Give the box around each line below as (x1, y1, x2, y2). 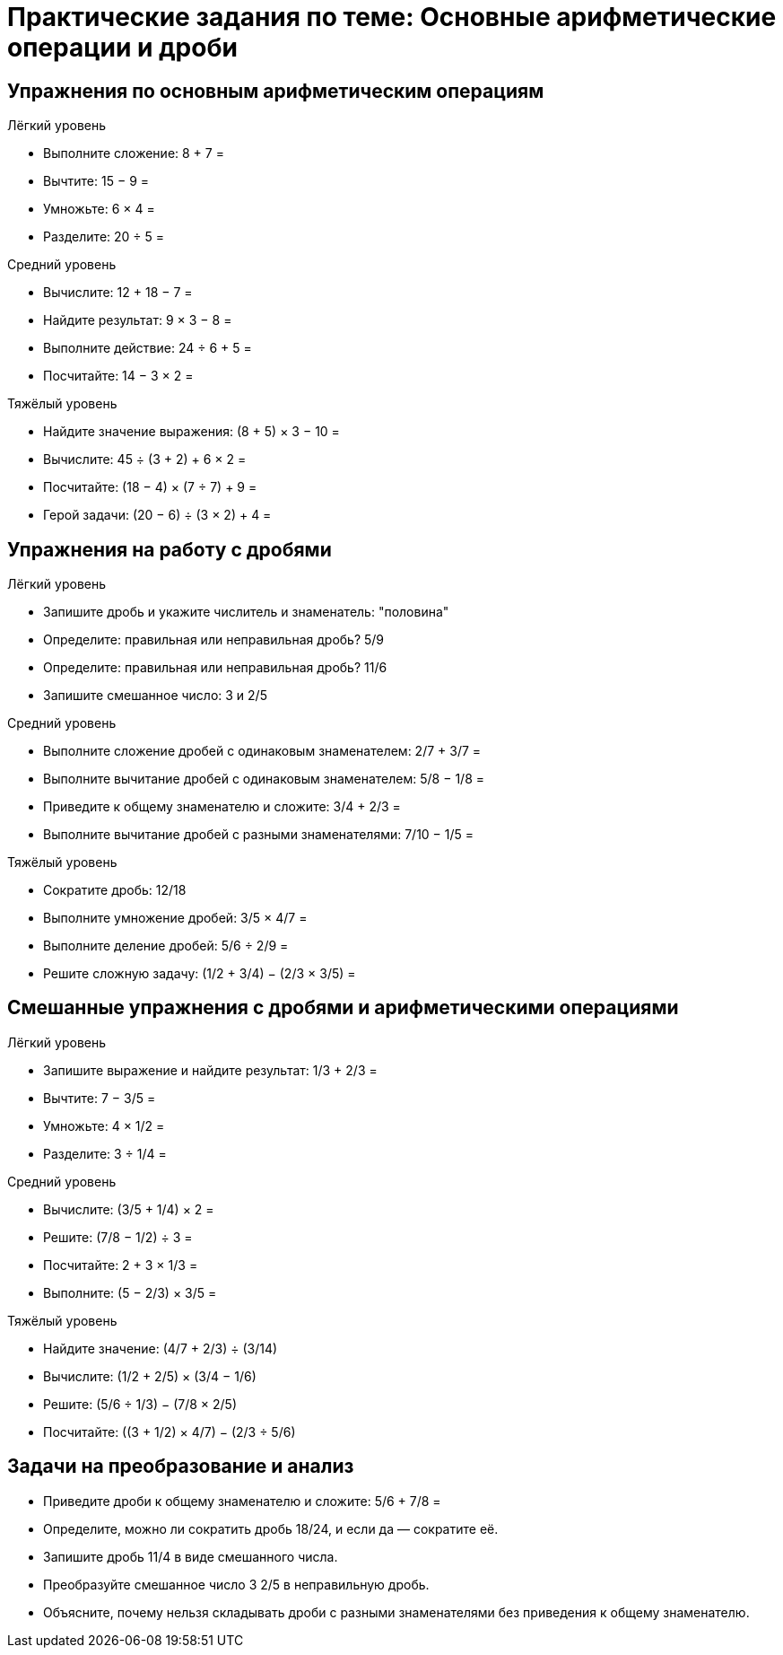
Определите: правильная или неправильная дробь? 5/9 (43, 632, 385, 648)
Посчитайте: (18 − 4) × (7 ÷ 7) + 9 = (43, 479, 257, 495)
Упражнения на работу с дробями (7, 538, 332, 561)
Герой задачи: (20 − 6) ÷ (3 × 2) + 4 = (43, 507, 272, 523)
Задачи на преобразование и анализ (7, 1455, 354, 1478)
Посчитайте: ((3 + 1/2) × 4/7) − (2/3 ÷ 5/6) (43, 1423, 296, 1440)
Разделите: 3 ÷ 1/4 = (43, 1145, 167, 1161)
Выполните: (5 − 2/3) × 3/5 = (43, 1284, 217, 1300)
